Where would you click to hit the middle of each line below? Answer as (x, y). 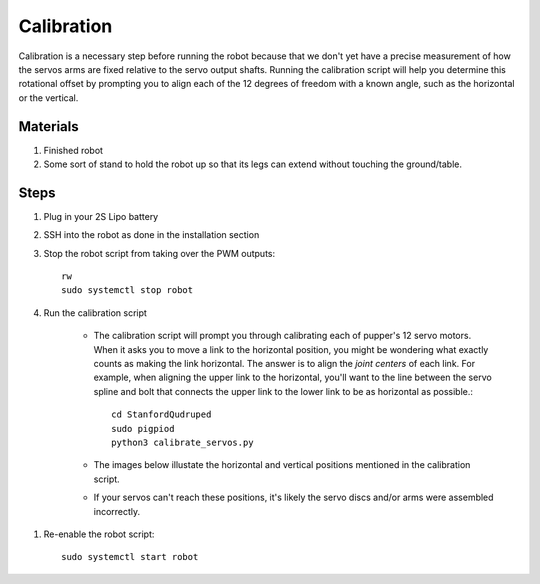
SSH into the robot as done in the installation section (151, 235)
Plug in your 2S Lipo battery (101, 216)
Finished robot (73, 150)
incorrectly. (117, 511)
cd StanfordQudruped (161, 414)
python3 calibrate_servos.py (182, 442)
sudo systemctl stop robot (127, 290)
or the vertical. (48, 97)
